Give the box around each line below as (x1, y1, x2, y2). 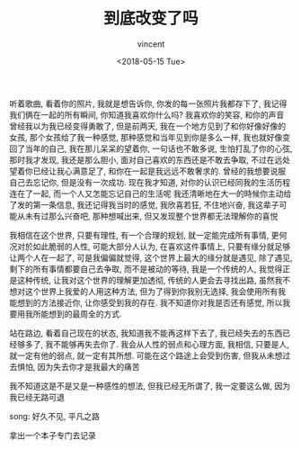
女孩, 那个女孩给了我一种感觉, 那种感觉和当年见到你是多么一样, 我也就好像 (9, 131, 283, 142)
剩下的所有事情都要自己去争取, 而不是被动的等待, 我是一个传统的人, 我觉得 (9, 263, 283, 274)
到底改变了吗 (102, 8, 199, 29)
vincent (137, 38, 165, 49)
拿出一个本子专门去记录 (9, 429, 96, 441)
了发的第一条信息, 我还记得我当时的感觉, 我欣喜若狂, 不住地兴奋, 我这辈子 (9, 199, 279, 210)
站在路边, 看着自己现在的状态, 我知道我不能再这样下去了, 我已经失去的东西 (9, 328, 283, 338)
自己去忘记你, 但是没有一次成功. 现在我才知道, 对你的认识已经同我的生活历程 (9, 176, 290, 187)
